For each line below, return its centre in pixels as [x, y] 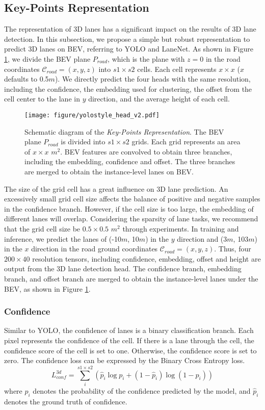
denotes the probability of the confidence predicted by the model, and [142, 390]
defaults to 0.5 [26, 79]
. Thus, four [233, 249]
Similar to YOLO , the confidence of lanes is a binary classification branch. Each [129, 330]
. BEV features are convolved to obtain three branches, [146, 151]
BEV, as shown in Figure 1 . [47, 288]
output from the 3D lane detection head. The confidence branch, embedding [123, 268]
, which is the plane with [146, 58]
